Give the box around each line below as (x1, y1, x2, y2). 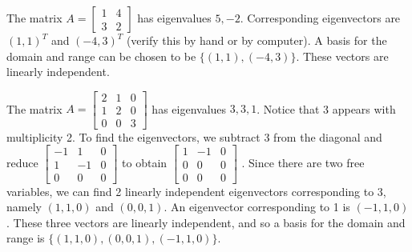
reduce (6, 154, 38, 171)
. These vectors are (296, 47, 389, 64)
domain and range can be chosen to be (6, 47, 196, 64)
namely (6, 198, 42, 215)
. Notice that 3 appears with (256, 100, 396, 117)
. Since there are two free (241, 154, 365, 171)
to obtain (122, 154, 168, 171)
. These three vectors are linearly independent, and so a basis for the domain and (6, 214, 406, 230)
